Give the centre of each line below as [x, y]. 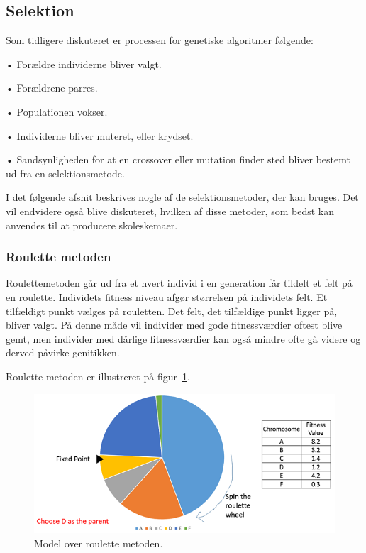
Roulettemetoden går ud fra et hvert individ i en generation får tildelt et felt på [179, 283]
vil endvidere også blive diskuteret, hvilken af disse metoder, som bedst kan [170, 210]
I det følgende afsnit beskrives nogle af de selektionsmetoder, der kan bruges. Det [182, 197]
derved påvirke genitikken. [63, 352]
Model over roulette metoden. [99, 543]
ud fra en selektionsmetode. [65, 173]
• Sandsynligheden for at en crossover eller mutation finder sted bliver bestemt [178, 159]
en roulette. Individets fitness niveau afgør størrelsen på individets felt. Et [167, 296]
